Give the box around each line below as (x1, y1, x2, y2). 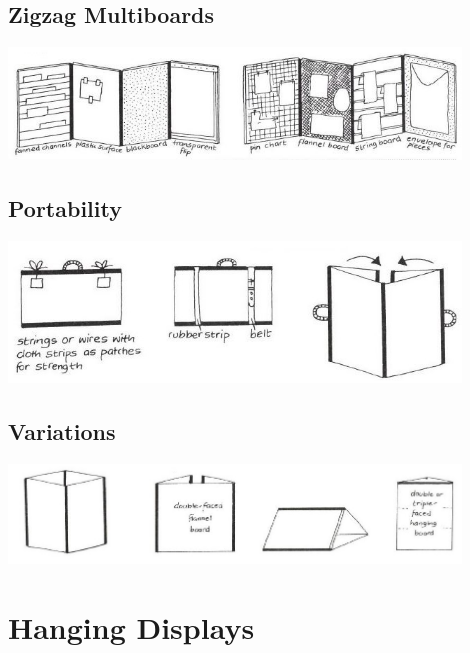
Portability (8, 192, 122, 223)
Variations (8, 416, 116, 447)
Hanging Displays (8, 606, 255, 647)
